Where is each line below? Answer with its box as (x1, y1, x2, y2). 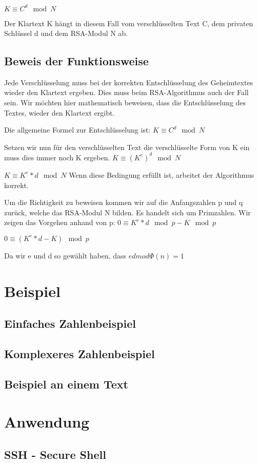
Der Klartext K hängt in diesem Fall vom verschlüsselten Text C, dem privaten (4, 17, 253, 28)
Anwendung (4, 411, 90, 432)
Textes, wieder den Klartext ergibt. (4, 107, 115, 118)
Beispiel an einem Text (4, 376, 129, 392)
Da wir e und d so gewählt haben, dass (4, 250, 127, 261)
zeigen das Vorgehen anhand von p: (4, 217, 115, 228)
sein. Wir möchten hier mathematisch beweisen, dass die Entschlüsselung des (4, 97, 246, 108)
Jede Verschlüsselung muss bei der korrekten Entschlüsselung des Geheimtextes (4, 77, 253, 87)
